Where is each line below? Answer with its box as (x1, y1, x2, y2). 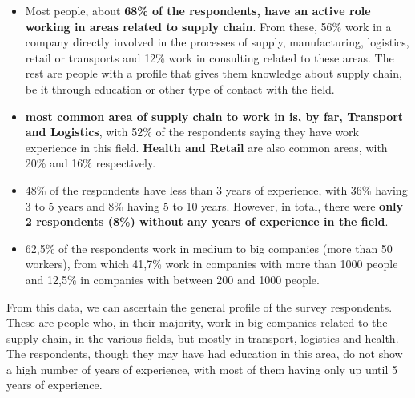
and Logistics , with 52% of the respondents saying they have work (25, 123, 359, 140)
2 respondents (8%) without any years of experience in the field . (25, 213, 389, 230)
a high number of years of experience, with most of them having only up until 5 (6, 360, 397, 377)
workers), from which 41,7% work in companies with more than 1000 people (25, 255, 398, 272)
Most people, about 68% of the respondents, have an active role (25, 2, 371, 18)
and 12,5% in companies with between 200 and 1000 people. (25, 271, 320, 287)
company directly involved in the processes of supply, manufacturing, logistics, (25, 34, 409, 50)
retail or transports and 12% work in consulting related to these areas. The (25, 49, 394, 66)
